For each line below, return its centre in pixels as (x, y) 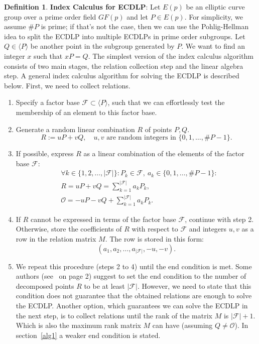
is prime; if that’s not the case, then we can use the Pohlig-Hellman (145, 26)
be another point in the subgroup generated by (102, 46)
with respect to (155, 229)
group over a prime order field (50, 16)
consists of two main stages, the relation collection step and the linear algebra (124, 66)
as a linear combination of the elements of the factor (164, 153)
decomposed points (45, 285)
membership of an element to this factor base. (86, 112)
